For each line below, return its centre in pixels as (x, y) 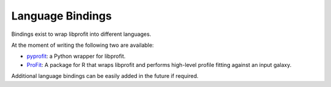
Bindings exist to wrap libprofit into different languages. (81, 34)
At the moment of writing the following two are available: (83, 45)
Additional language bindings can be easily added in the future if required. (105, 76)
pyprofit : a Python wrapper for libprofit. (76, 56)
